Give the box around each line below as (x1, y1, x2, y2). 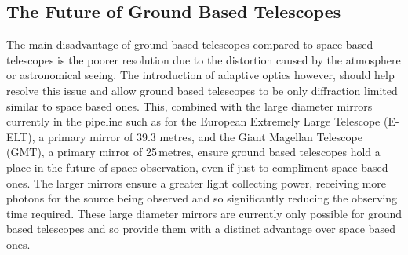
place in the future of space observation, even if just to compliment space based (6, 158, 388, 175)
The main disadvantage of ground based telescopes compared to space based (6, 36, 373, 53)
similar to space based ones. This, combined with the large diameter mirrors (6, 97, 373, 114)
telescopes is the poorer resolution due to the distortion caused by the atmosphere (6, 51, 401, 67)
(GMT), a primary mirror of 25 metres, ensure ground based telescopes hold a (6, 144, 381, 160)
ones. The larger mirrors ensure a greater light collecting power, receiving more (6, 174, 387, 191)
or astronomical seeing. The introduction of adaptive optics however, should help (6, 67, 395, 83)
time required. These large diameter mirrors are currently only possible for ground (6, 205, 403, 221)
